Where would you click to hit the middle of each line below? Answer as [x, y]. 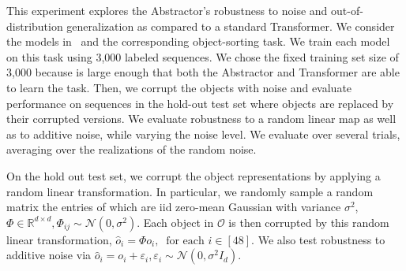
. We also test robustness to [318, 239]
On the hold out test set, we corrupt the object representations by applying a [194, 175]
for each [185, 241]
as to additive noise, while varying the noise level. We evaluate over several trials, [203, 134]
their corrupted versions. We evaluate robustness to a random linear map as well [201, 119]
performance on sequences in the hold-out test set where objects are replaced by [200, 103]
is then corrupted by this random [309, 222]
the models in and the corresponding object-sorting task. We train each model [198, 41]
